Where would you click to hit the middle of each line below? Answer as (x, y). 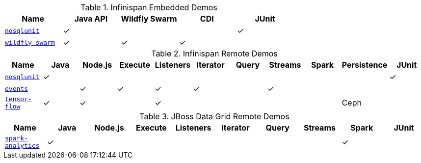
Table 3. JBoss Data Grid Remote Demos (214, 116)
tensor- (18, 99)
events (16, 88)
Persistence (365, 65)
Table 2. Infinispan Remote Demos (214, 54)
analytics (22, 146)
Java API (91, 19)
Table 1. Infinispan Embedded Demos (149, 7)
